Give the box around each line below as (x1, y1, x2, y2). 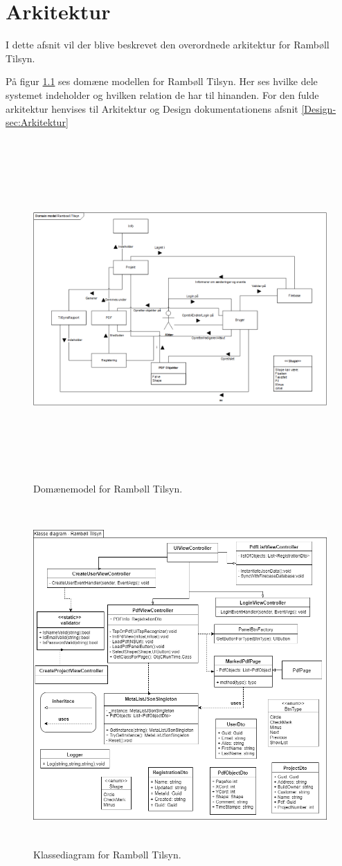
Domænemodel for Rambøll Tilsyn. (33, 481, 183, 495)
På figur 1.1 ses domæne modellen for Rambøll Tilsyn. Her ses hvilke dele (6, 74, 318, 89)
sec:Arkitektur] (6, 115, 69, 129)
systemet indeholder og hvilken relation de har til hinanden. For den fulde (6, 87, 319, 102)
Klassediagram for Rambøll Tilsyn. (33, 847, 181, 862)
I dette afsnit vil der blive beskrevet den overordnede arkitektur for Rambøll (6, 37, 330, 52)
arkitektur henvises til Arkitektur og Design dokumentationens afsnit (6, 101, 298, 116)
